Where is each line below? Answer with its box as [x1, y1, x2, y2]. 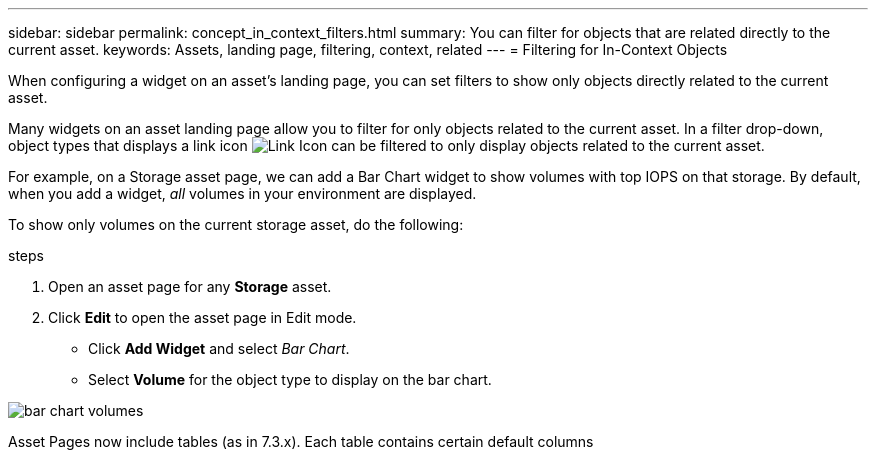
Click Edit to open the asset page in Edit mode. [48, 309, 357, 326]
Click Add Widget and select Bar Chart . [88, 340, 350, 357]
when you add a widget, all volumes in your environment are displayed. [8, 185, 477, 202]
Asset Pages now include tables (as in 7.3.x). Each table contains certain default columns [8, 433, 594, 450]
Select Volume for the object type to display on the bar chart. [88, 371, 492, 388]
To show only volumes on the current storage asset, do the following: [8, 216, 464, 233]
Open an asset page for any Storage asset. [48, 278, 332, 295]
